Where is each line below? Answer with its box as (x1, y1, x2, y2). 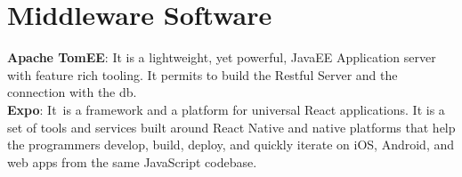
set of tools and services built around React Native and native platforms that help (7, 117, 456, 136)
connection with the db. (7, 83, 137, 101)
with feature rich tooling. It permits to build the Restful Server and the (7, 65, 398, 84)
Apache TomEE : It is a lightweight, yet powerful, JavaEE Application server (7, 48, 436, 67)
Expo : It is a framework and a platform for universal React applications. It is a (7, 100, 445, 118)
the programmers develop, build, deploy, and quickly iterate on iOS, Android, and (7, 135, 455, 154)
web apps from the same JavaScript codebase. (7, 152, 257, 171)
